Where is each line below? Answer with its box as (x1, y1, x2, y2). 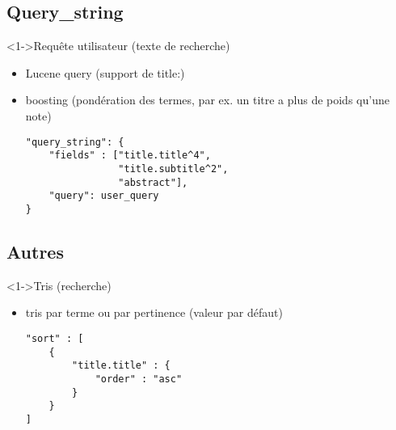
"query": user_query (48, 190, 159, 202)
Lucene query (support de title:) (25, 64, 185, 81)
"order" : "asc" (95, 373, 183, 385)
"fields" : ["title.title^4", (48, 150, 211, 162)
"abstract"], (118, 176, 188, 188)
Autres (6, 238, 64, 263)
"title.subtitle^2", (118, 162, 229, 175)
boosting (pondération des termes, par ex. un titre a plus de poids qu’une (25, 91, 390, 108)
